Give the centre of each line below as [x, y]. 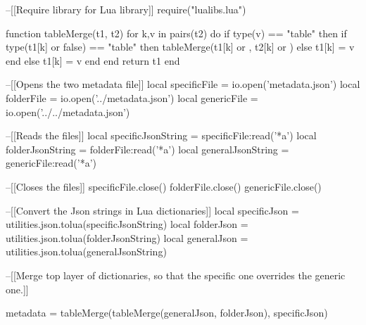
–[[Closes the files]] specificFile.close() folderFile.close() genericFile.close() [164, 186]
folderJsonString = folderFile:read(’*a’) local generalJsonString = [147, 149]
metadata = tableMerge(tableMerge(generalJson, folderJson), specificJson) [167, 313]
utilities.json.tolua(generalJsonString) [86, 251]
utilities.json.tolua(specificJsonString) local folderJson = [127, 224]
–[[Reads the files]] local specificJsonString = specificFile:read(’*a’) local [161, 135]
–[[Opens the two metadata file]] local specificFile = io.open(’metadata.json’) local [183, 84]
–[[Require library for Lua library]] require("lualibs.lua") [126, 9]
